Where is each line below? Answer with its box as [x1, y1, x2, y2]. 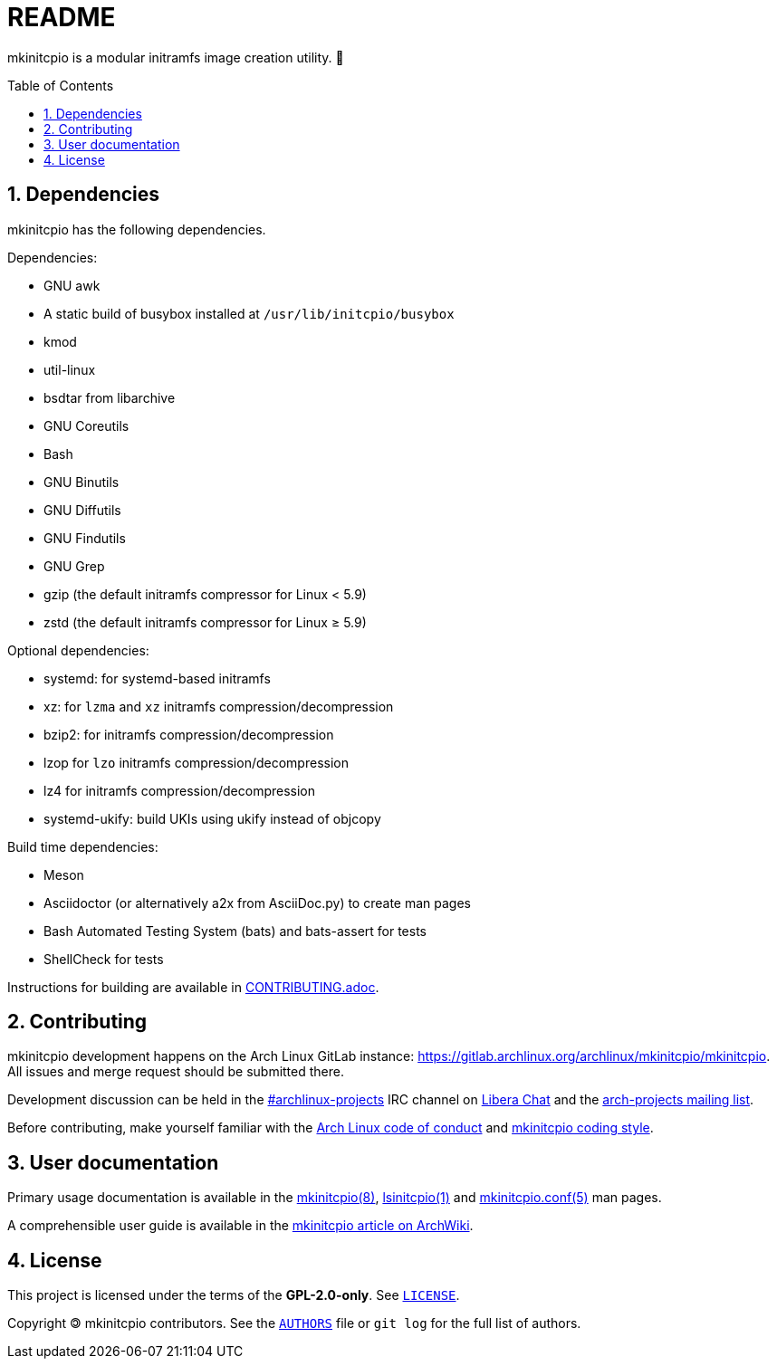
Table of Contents [7, 77, 114, 93]
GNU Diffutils [43, 502, 121, 518]
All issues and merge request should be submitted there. [7, 1064, 344, 1080]
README [7, 2, 116, 33]
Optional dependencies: [7, 642, 149, 658]
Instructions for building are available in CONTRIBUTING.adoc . [7, 979, 379, 995]
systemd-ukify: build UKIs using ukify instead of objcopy [43, 810, 381, 826]
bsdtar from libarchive [43, 389, 176, 406]
